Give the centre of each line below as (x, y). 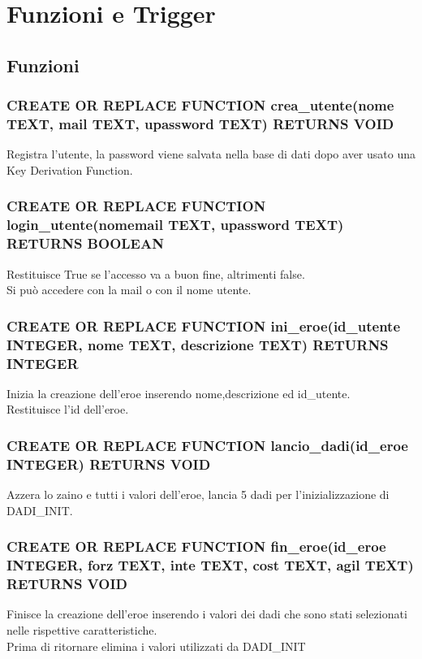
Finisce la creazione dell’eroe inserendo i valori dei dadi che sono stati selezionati (207, 614)
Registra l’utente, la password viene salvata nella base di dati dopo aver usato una (211, 154)
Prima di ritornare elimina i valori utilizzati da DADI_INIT (156, 646)
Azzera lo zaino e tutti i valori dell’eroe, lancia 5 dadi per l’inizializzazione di (198, 494)
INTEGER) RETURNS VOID (109, 464)
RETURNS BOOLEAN (85, 243)
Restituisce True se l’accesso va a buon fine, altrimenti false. (156, 273)
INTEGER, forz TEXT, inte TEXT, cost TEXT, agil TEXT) (210, 565)
